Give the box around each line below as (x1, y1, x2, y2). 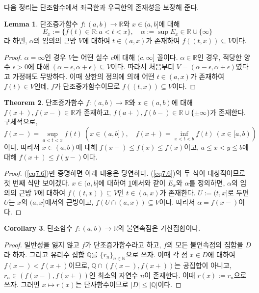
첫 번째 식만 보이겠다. (4, 177, 70, 187)
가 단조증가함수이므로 (54, 80, 120, 91)
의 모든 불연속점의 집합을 (166, 239, 243, 249)
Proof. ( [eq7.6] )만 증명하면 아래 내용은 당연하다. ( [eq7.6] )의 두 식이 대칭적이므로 (4, 168, 246, 178)
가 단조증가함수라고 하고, (85, 239, 161, 249)
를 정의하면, (189, 177, 225, 187)
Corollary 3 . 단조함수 (4, 223, 73, 233)
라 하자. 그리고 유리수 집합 (4, 249, 85, 259)
